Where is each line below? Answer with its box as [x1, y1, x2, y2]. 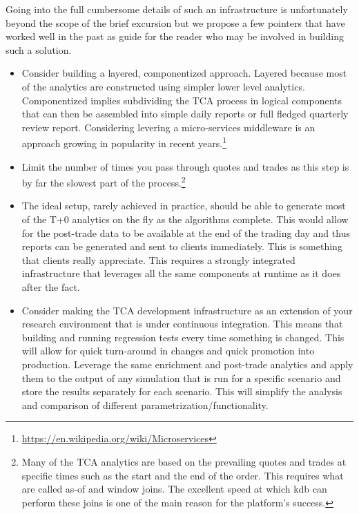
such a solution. [6, 42, 72, 57]
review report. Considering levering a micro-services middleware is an [21, 120, 316, 134]
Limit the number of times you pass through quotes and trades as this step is [21, 159, 349, 173]
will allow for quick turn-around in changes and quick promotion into [21, 343, 315, 358]
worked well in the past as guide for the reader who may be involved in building [6, 29, 344, 44]
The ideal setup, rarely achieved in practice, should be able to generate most [21, 198, 346, 213]
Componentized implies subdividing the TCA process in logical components [21, 93, 342, 107]
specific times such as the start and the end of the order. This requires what [21, 468, 344, 482]
